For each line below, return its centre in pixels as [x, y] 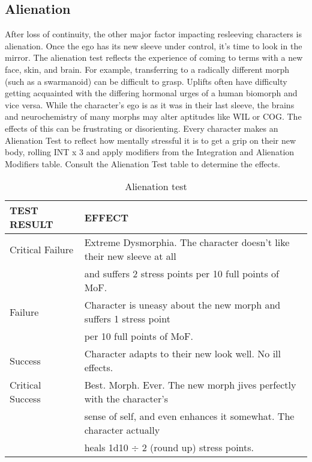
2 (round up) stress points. [198, 448]
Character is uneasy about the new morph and [182, 305]
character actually [122, 430]
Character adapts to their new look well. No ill [183, 354]
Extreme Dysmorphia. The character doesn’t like [187, 242]
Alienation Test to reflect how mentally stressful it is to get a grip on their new [151, 140]
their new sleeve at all [130, 256]
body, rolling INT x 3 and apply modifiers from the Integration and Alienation [150, 152]
